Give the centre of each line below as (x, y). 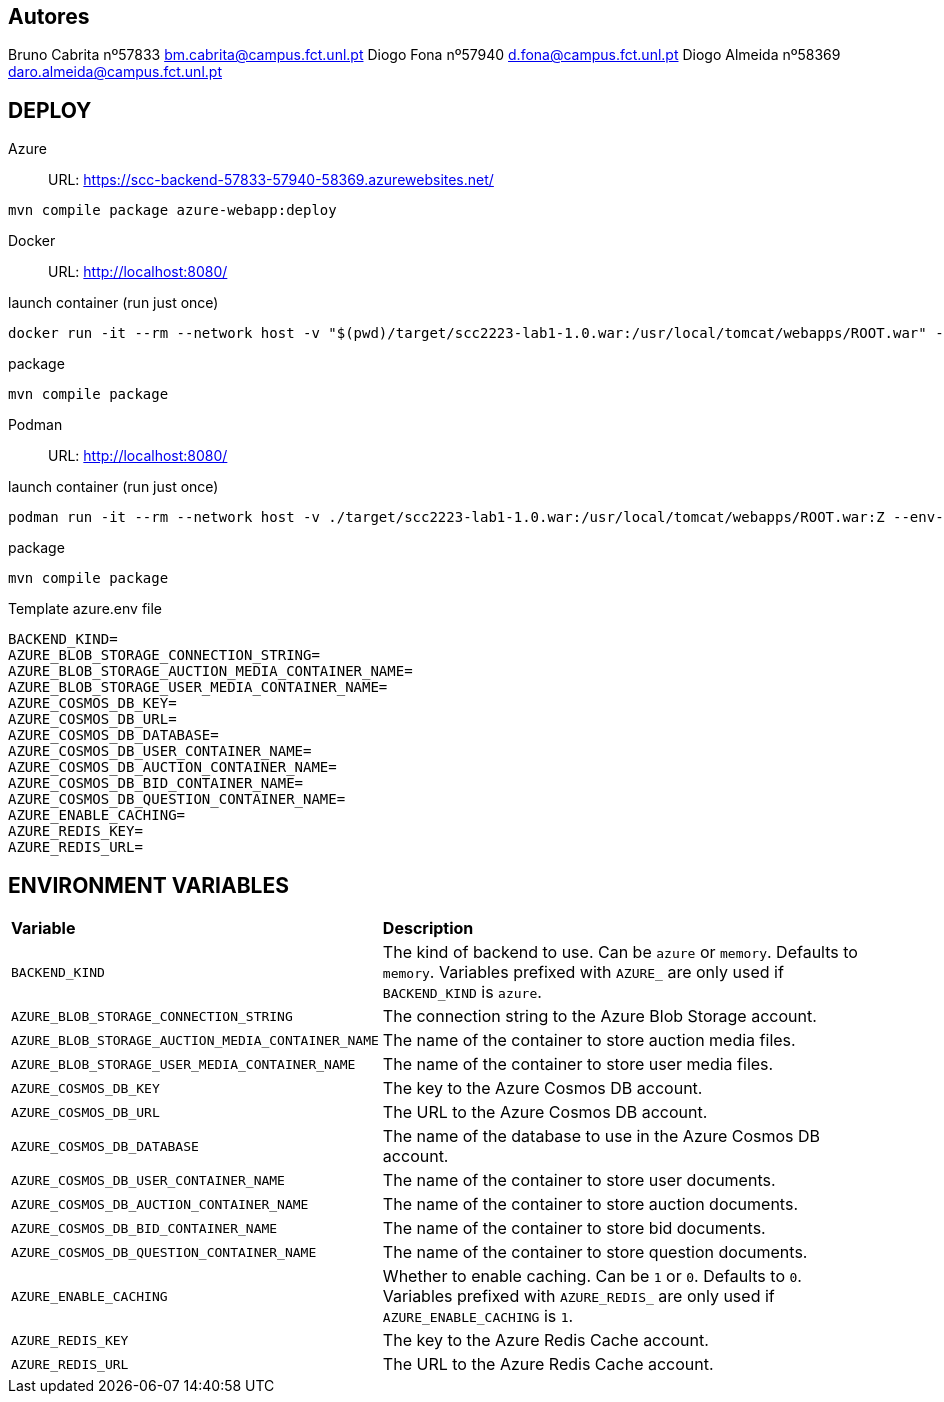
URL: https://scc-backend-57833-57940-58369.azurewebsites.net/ (271, 180)
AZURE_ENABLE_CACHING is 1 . (478, 1316)
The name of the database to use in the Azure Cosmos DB (601, 1136)
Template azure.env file (85, 609)
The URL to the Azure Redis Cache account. (548, 1364)
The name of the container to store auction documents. (590, 1204)
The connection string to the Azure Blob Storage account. (599, 1016)
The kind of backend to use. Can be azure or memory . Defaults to (620, 952)
